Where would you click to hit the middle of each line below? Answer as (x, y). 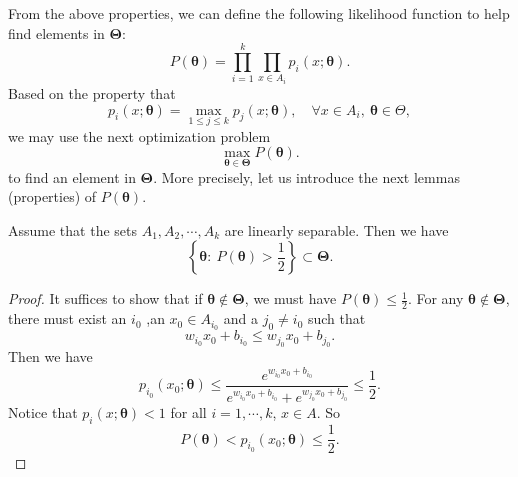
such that (336, 318)
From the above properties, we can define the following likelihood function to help (259, 13)
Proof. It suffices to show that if (105, 298)
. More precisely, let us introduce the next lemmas (306, 176)
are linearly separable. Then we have (336, 229)
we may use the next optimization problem (139, 135)
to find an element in (72, 176)
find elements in (56, 32)
